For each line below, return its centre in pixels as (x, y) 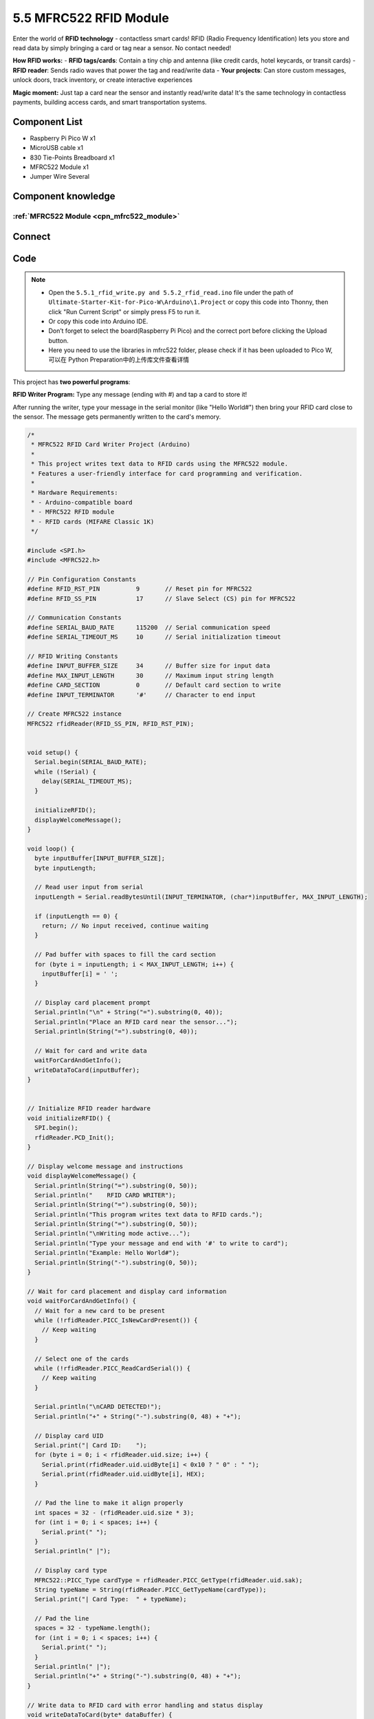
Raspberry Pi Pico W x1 (63, 138)
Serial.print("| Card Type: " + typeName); (111, 1599)
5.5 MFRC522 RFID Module (91, 18)
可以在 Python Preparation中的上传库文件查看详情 (119, 360)
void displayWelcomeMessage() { (82, 1176)
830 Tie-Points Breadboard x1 (72, 157)
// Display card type (71, 1570)
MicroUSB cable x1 (57, 148)
